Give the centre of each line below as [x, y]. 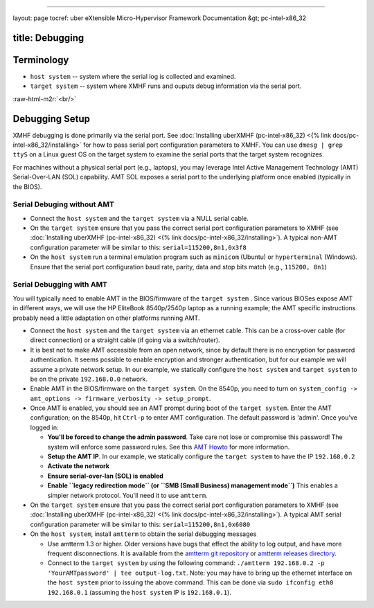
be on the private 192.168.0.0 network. [89, 379]
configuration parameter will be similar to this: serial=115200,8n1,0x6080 [140, 524]
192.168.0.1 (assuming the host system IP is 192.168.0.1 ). [139, 592]
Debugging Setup [51, 119]
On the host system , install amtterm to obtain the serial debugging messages [143, 534]
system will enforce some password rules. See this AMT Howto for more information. [169, 447]
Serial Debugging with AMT [60, 285]
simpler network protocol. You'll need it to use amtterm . [127, 495]
